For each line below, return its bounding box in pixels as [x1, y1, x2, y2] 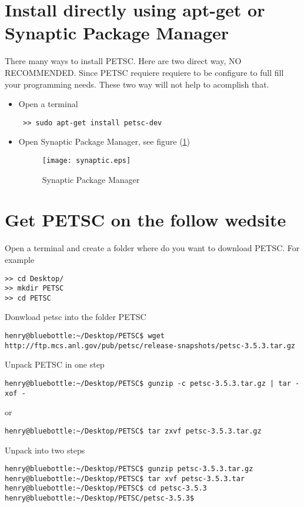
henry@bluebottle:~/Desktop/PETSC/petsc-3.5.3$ [5, 494, 195, 503]
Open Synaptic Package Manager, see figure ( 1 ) [18, 135, 191, 148]
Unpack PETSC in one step [5, 358, 105, 371]
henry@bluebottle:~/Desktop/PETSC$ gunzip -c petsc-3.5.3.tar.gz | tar [5, 379, 291, 388]
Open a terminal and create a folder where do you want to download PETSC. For [5, 242, 300, 254]
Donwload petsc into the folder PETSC [5, 311, 146, 323]
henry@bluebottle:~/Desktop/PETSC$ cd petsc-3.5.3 [5, 484, 207, 493]
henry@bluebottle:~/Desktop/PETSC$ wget [5, 332, 165, 341]
